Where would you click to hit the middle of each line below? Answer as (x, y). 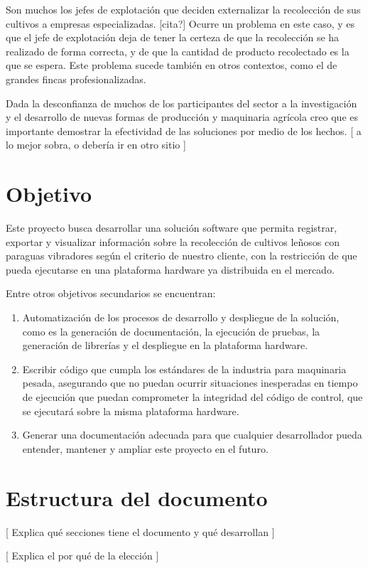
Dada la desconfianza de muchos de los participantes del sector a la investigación (182, 103)
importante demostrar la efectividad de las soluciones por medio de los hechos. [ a (184, 130)
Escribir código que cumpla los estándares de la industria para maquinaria (184, 369)
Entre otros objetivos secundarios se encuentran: (111, 293)
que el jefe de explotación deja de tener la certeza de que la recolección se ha (173, 37)
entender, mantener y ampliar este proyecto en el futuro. (145, 448)
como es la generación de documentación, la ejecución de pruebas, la (171, 331)
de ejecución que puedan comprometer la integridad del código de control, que (193, 397)
